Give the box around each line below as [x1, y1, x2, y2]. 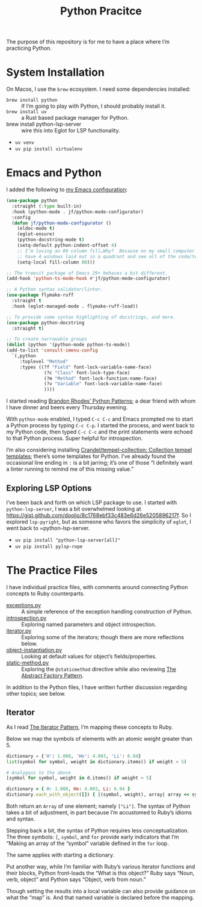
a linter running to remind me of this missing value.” [6, 465, 134, 473]
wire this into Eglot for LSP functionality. [21, 127, 120, 134]
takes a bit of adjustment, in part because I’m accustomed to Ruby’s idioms [6, 809, 192, 816]
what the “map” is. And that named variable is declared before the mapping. [6, 894, 194, 901]
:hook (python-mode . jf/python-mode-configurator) [11, 209, 144, 215]
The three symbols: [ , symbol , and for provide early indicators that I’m [6, 834, 179, 840]
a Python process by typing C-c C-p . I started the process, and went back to [6, 422, 195, 429]
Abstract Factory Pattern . [21, 672, 84, 679]
